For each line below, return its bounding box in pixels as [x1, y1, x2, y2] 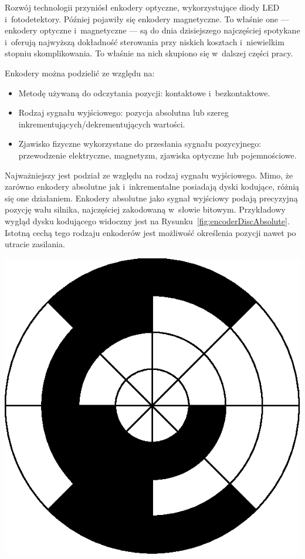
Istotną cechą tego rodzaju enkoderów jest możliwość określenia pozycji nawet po [5, 226, 296, 238]
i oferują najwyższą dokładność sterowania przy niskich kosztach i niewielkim [5, 35, 284, 48]
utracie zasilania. [5, 238, 65, 250]
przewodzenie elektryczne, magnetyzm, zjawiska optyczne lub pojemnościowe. [18, 149, 297, 161]
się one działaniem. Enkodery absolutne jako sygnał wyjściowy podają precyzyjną [5, 191, 298, 204]
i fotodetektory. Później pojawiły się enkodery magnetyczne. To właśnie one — [5, 12, 289, 25]
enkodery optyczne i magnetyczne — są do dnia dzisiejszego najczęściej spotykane [5, 24, 300, 36]
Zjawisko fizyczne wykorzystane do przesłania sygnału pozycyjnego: [18, 137, 262, 150]
